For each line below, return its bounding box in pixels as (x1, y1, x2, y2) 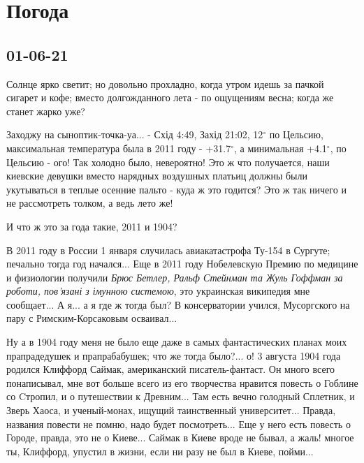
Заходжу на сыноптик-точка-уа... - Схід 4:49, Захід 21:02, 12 (6, 127, 263, 142)
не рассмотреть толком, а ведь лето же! (6, 196, 173, 210)
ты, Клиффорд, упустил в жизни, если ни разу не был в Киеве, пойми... (6, 443, 314, 458)
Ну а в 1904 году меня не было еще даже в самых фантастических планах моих (6, 335, 347, 349)
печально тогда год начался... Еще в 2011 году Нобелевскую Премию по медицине (6, 256, 358, 271)
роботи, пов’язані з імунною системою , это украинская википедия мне (6, 284, 310, 298)
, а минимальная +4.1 (234, 140, 327, 155)
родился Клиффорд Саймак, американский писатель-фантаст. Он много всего (6, 362, 335, 376)
